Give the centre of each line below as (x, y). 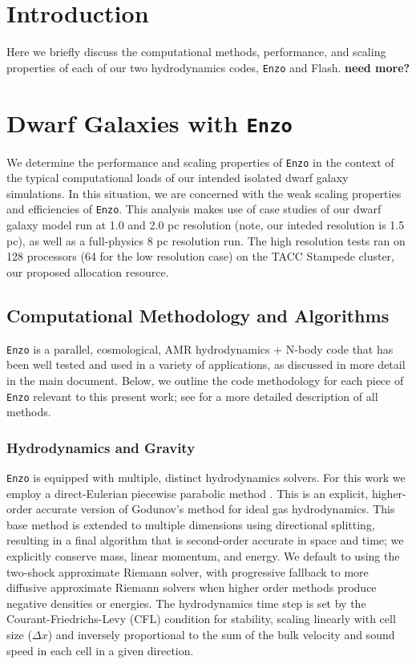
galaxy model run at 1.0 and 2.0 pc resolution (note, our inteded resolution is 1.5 (206, 225)
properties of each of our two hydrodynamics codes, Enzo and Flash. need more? (208, 67)
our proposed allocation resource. (88, 271)
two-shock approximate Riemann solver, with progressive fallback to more (188, 571)
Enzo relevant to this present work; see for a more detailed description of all (192, 396)
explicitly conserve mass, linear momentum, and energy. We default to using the (203, 556)
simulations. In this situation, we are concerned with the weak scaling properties (204, 193)
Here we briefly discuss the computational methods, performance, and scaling (196, 52)
